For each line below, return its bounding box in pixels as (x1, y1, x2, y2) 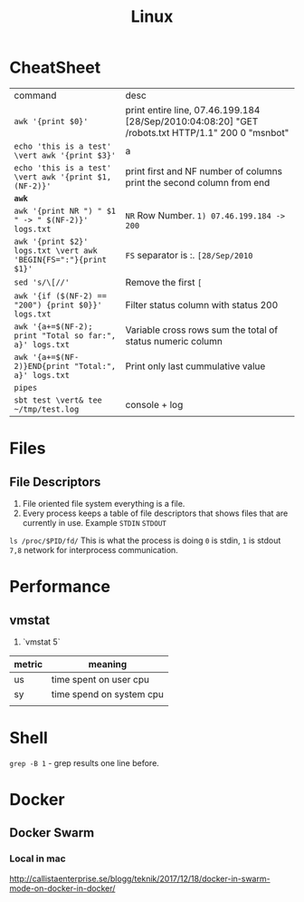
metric (14, 657, 43, 670)
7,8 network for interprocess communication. (9, 544, 178, 555)
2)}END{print (14, 361, 71, 371)
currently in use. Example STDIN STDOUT (22, 517, 167, 528)
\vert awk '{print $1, (14, 171, 111, 182)
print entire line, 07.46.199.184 (125, 103, 261, 116)
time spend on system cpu (51, 687, 165, 700)
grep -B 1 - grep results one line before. (9, 757, 160, 768)
